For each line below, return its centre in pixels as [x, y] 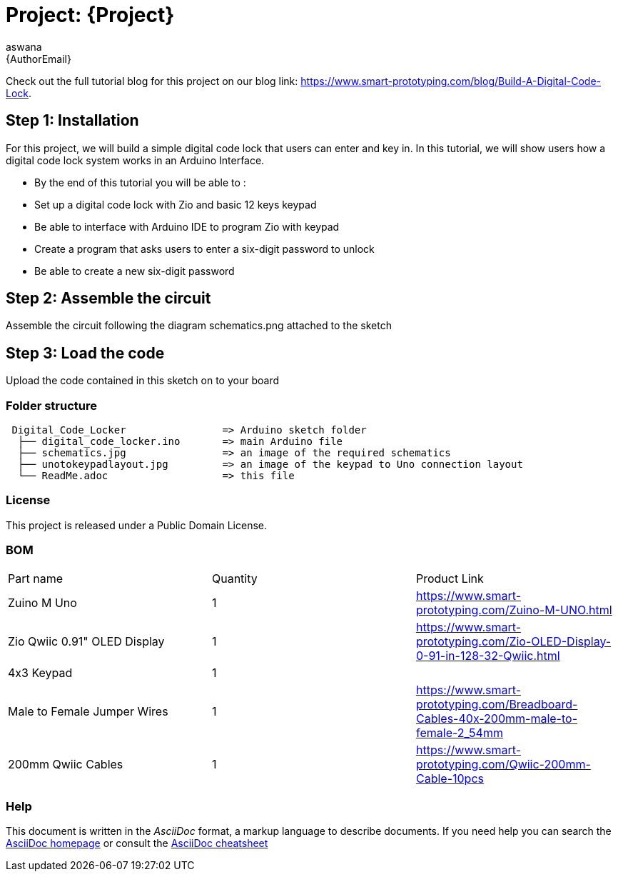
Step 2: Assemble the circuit [108, 299]
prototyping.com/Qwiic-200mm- [503, 764]
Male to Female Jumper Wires [88, 711]
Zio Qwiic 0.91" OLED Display [86, 641]
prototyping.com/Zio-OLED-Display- [513, 641]
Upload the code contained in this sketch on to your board [142, 381]
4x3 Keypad [40, 672]
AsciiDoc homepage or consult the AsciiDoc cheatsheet [137, 843]
